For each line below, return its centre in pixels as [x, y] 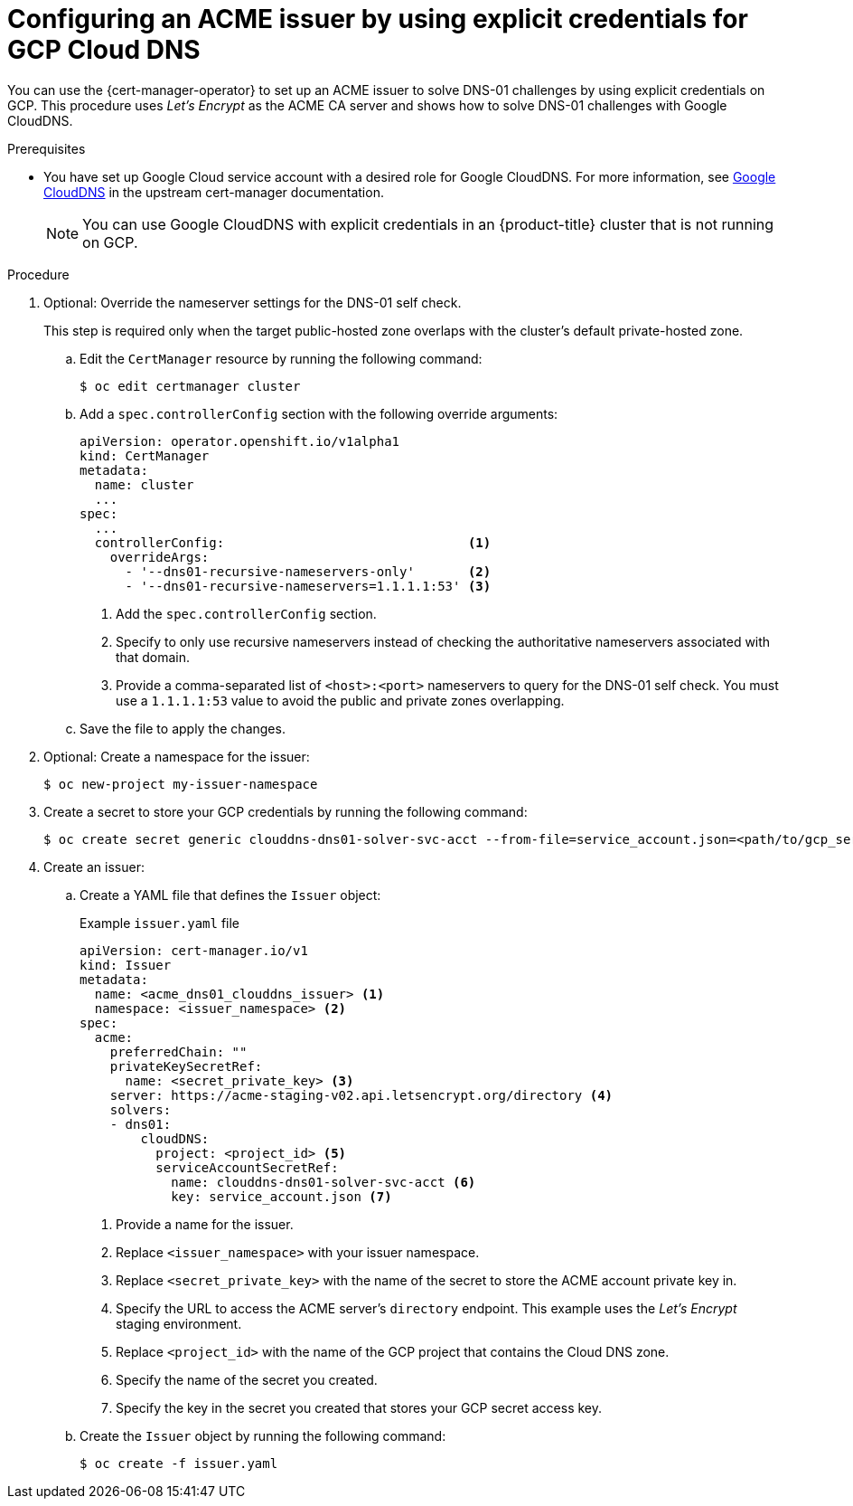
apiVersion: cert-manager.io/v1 [194, 950]
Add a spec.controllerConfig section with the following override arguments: [319, 413]
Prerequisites [47, 148]
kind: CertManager [145, 455]
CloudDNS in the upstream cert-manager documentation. [214, 192]
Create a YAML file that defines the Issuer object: [230, 895]
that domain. [153, 657]
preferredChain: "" [178, 1051]
